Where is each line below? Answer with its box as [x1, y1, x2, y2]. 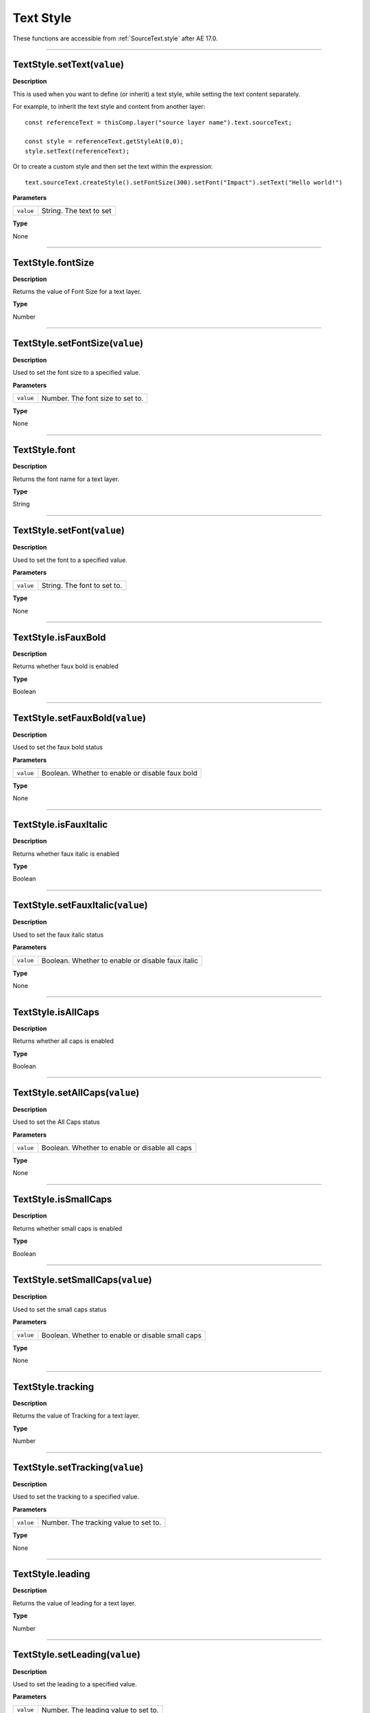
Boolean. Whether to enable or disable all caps [41, 1143, 192, 1153]
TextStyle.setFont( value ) [12, 525, 125, 537]
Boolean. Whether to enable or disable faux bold [41, 768, 198, 778]
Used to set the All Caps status [12, 1118, 100, 1126]
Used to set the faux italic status [12, 931, 104, 939]
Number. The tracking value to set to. [41, 1518, 162, 1527]
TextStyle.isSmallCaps [12, 1194, 112, 1205]
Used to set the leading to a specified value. [12, 1679, 137, 1688]
